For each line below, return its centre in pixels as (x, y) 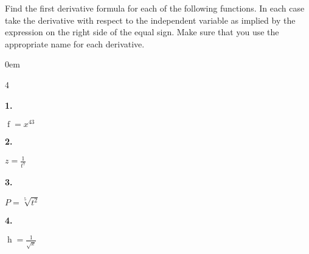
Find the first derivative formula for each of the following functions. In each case (155, 8)
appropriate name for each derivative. (75, 43)
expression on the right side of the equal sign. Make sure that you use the (142, 32)
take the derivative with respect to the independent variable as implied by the (150, 20)
